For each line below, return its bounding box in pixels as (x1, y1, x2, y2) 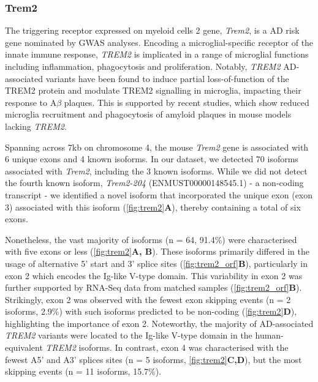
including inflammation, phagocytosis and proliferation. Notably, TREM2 (5, 60, 281, 72)
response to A (5, 95, 57, 108)
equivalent (5, 341, 43, 354)
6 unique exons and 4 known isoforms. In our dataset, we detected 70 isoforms (5, 152, 298, 165)
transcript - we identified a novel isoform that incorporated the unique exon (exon (5, 188, 313, 201)
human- (255, 329, 284, 342)
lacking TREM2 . (5, 119, 67, 132)
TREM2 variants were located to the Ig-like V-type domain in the (5, 329, 252, 342)
